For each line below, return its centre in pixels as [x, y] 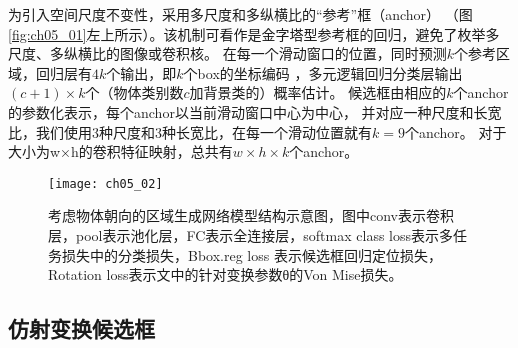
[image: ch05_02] [105, 183]
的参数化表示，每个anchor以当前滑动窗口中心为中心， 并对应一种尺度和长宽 [255, 111]
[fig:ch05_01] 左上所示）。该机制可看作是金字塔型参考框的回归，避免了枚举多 [254, 33]
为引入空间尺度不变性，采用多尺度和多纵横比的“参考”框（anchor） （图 [240, 14]
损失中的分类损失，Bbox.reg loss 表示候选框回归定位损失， [251, 254]
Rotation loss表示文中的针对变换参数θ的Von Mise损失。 [225, 274]
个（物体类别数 [134, 92]
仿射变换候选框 [81, 328]
